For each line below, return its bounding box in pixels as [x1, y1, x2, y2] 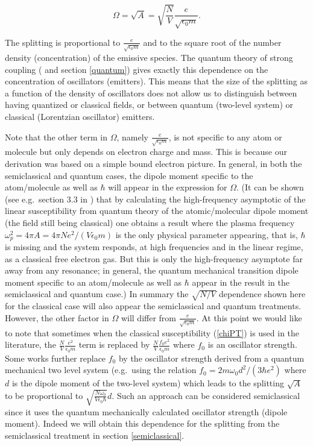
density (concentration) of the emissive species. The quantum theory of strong [5, 51, 293, 63]
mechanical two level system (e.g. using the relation [5, 363, 197, 376]
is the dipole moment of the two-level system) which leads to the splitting [11, 377, 284, 389]
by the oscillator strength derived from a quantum [118, 351, 305, 364]
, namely [116, 130, 148, 143]
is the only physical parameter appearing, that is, [115, 228, 298, 240]
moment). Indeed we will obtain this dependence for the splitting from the [5, 417, 280, 430]
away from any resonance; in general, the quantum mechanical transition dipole [5, 264, 299, 277]
